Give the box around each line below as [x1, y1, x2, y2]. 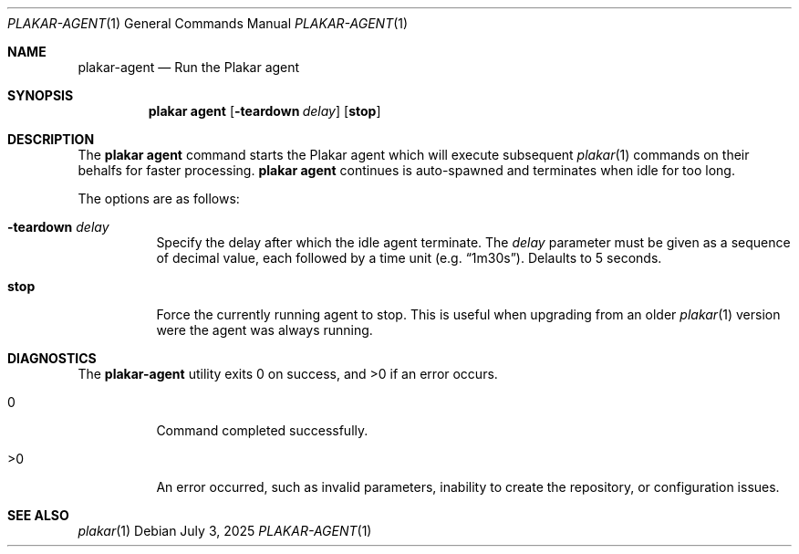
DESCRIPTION [7, 131, 95, 147]
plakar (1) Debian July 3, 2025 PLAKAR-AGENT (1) [78, 523, 372, 538]
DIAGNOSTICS [7, 350, 97, 366]
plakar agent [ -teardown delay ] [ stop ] [148, 103, 381, 119]
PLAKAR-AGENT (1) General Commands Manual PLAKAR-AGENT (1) [7, 16, 409, 31]
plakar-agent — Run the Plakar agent [78, 59, 300, 75]
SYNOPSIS [7, 88, 74, 103]
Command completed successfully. [156, 423, 368, 438]
